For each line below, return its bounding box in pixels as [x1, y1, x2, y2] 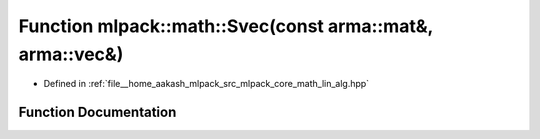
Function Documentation [18, 104, 177, 121]
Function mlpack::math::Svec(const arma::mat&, [18, 15, 434, 37]
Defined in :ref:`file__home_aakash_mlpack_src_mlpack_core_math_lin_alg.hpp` [43, 78, 370, 90]
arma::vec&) [18, 43, 124, 65]
